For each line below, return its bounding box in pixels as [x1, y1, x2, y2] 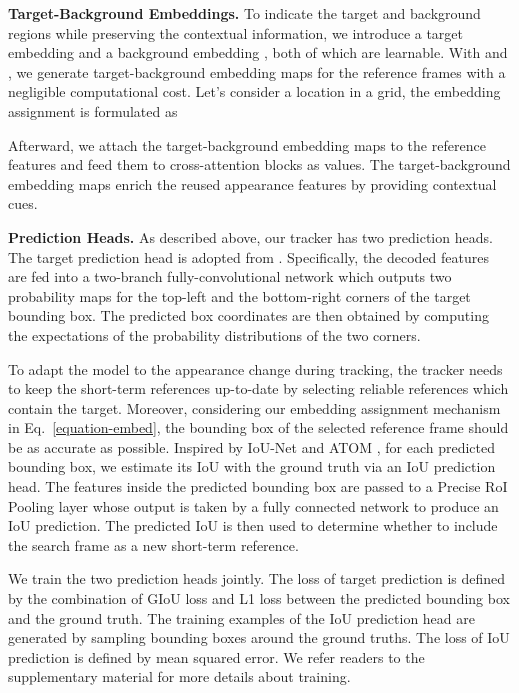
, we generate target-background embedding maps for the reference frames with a [8, 61, 506, 82]
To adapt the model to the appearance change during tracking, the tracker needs [8, 358, 503, 379]
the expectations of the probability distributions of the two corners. [8, 324, 421, 345]
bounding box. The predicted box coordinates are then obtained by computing [8, 305, 489, 326]
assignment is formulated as [8, 100, 178, 121]
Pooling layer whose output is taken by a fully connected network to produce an [8, 495, 499, 516]
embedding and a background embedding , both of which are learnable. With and [8, 42, 508, 63]
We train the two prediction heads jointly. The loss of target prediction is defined [8, 568, 506, 589]
